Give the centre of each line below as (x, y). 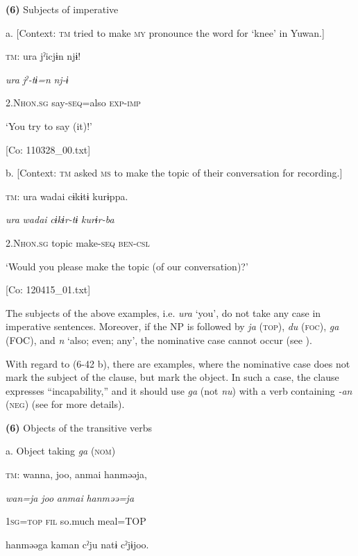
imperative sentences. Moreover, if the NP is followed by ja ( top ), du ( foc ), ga (172, 326)
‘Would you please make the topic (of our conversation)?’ (127, 266)
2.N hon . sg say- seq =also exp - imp (73, 103)
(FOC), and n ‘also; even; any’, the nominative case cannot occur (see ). (159, 340)
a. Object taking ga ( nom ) (61, 451)
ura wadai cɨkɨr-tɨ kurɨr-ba (60, 219)
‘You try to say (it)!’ (49, 125)
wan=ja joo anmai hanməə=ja (70, 497)
